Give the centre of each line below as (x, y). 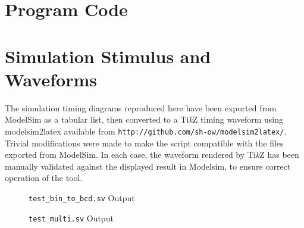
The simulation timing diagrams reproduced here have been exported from (141, 107)
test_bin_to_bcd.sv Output (82, 197)
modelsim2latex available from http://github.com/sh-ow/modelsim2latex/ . (146, 131)
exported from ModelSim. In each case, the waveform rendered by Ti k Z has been (152, 154)
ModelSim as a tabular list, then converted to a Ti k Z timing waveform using (144, 119)
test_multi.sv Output (71, 218)
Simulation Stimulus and (108, 56)
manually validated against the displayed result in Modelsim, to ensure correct (148, 166)
